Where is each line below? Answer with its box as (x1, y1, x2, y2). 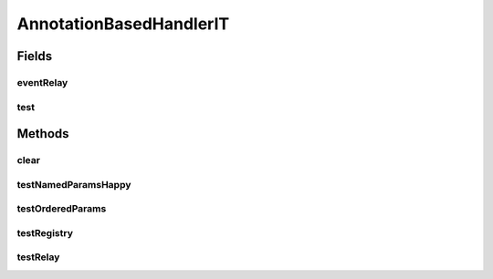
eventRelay (16, 76, 68, 88)
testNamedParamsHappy (16, 178, 131, 191)
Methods (16, 126, 69, 141)
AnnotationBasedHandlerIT (16, 14, 230, 34)
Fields (16, 48, 53, 64)
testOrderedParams (16, 202, 107, 215)
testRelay (16, 251, 60, 263)
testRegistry (16, 226, 73, 239)
